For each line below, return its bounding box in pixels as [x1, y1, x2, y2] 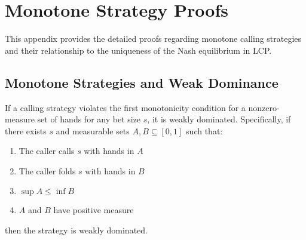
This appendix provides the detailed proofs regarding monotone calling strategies [5, 32, 302, 45]
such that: [186, 124, 223, 137]
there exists [5, 124, 47, 137]
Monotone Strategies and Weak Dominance [5, 73, 279, 91]
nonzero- [248, 101, 280, 113]
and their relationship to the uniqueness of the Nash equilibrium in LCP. [5, 44, 272, 56]
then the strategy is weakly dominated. [5, 224, 148, 236]
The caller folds [19, 164, 76, 177]
